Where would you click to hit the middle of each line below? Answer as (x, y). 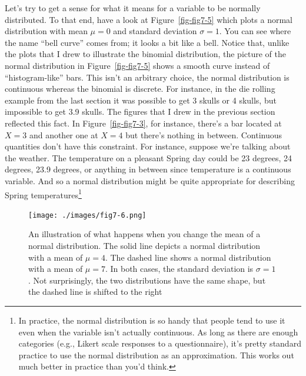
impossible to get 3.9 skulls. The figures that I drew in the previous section (140, 112)
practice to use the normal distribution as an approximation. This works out (156, 355)
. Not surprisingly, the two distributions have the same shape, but (147, 280)
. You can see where (255, 31)
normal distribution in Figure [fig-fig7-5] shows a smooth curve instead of (137, 65)
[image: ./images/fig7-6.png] (87, 215)
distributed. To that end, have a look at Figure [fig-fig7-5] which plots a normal (149, 19)
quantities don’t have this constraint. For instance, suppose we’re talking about (148, 146)
